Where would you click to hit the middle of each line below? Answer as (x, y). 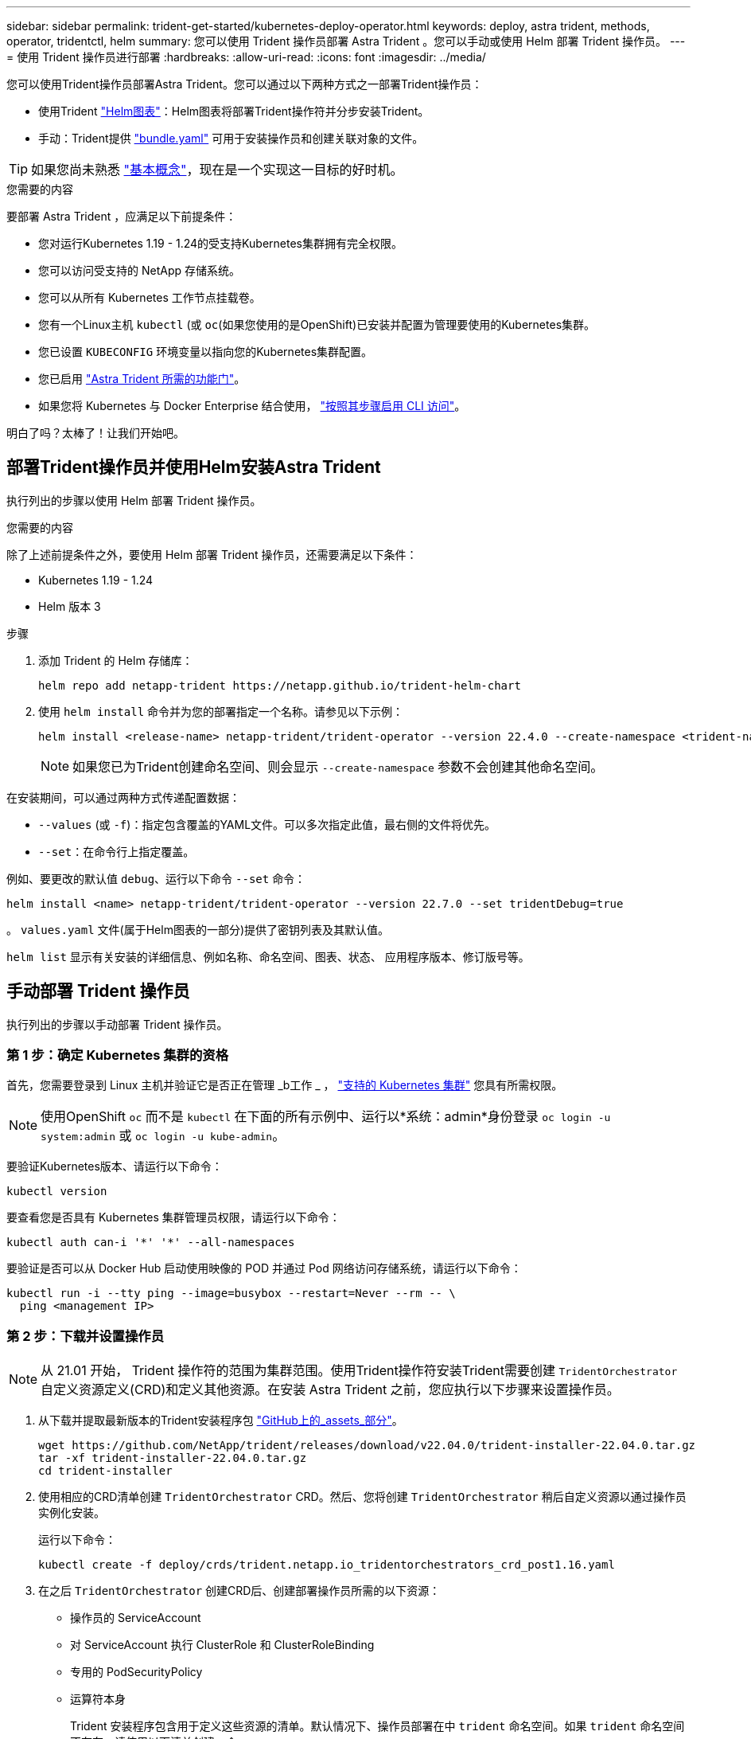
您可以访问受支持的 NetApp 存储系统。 (139, 270)
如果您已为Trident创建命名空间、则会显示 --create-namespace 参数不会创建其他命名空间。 (338, 766)
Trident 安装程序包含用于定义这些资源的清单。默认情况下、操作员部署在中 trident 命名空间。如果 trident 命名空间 (377, 1726)
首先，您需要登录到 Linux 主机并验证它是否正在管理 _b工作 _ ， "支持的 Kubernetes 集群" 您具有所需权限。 (285, 1085)
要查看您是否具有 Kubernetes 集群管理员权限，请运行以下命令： (173, 1217)
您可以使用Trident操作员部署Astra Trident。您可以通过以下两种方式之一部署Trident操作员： (245, 84)
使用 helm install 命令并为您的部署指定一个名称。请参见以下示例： (221, 711)
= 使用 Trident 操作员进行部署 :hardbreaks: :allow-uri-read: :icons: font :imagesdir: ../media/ (246, 57)
